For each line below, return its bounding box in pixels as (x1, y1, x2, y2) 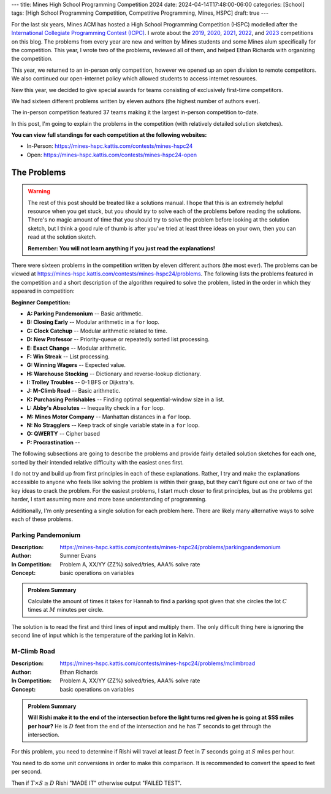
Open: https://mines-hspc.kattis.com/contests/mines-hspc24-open (26, 151, 197, 158)
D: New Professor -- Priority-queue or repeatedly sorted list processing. (26, 336, 210, 343)
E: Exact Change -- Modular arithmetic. (26, 344, 127, 352)
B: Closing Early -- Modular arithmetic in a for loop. (26, 318, 159, 326)
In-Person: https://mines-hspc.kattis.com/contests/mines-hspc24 (26, 142, 193, 150)
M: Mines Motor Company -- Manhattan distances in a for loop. (26, 413, 191, 420)
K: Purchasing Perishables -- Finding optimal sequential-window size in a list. (26, 396, 225, 403)
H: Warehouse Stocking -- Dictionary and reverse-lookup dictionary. (26, 370, 202, 377)
